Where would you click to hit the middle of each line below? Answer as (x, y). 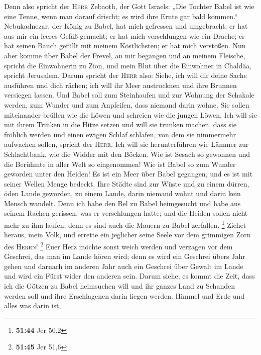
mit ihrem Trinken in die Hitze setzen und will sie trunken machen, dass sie (120, 124)
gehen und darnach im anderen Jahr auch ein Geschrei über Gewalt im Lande (124, 266)
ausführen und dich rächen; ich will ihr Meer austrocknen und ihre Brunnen (120, 85)
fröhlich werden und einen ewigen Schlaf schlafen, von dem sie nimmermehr (120, 134)
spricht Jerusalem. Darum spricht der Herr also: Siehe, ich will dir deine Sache (125, 75)
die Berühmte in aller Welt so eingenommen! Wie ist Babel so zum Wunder (120, 164)
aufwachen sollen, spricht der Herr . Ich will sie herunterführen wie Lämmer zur (126, 144)
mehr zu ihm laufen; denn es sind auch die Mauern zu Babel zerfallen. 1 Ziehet (125, 224)
